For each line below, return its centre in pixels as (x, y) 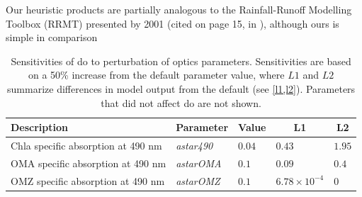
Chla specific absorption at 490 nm (86, 145)
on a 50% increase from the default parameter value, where (157, 75)
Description (40, 127)
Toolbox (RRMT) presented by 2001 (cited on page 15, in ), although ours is (172, 23)
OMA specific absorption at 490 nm (89, 163)
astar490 (194, 145)
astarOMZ (198, 180)
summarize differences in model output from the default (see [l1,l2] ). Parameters (181, 88)
